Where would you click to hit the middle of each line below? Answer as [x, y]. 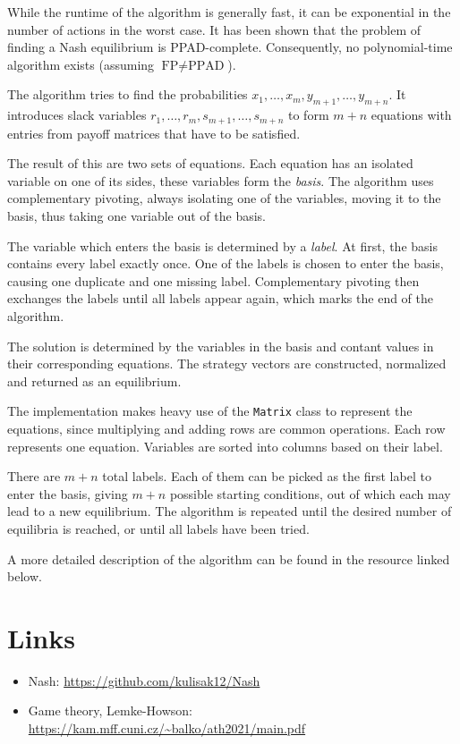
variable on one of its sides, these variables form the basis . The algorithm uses [221, 180]
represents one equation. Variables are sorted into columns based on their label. [225, 446]
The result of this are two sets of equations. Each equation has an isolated [210, 163]
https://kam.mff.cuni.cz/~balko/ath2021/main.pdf [167, 728]
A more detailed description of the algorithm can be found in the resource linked [229, 558]
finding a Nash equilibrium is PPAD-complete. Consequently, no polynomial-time [230, 47]
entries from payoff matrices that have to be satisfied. [154, 133]
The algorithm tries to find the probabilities [128, 94]
